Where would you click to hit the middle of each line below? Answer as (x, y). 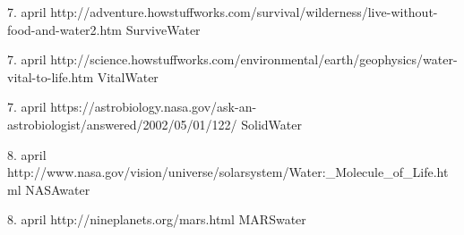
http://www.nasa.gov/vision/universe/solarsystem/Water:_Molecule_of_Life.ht (228, 172)
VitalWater (128, 76)
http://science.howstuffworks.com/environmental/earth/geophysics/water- (254, 59)
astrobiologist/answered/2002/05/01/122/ (122, 124)
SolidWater (271, 124)
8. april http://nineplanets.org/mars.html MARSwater (157, 219)
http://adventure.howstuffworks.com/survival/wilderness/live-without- (244, 12)
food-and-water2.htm (65, 29)
